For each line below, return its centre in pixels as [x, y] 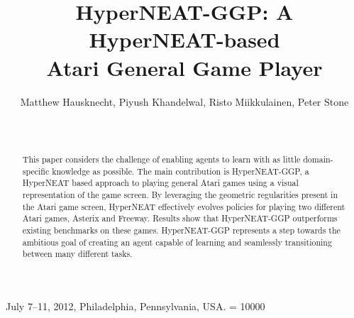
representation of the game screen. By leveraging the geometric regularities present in [180, 195]
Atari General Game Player [184, 67]
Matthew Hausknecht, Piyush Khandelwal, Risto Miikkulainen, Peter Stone [184, 101]
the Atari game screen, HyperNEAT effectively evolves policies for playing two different [184, 206]
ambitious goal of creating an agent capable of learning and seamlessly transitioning [177, 242]
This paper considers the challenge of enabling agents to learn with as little [161, 159]
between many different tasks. [77, 254]
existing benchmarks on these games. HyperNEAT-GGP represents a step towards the [181, 230]
